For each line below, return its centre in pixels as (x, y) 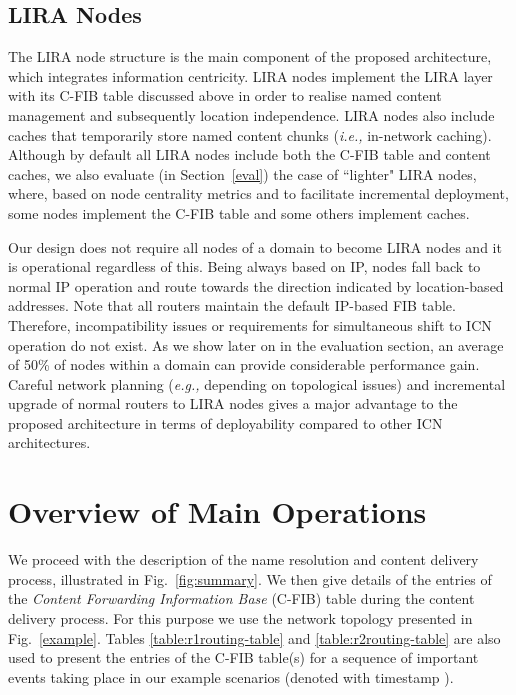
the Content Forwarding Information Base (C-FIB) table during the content (241, 598)
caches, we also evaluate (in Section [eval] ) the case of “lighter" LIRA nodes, (242, 173)
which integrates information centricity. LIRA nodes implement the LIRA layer (250, 75)
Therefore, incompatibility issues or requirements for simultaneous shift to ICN (250, 324)
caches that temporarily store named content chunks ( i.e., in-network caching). (250, 134)
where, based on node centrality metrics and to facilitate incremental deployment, (258, 193)
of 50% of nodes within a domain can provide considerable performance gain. (244, 364)
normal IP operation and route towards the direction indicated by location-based (256, 285)
